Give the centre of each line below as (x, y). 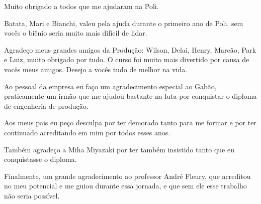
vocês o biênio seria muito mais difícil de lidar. (76, 33)
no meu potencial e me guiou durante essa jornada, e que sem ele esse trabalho (125, 186)
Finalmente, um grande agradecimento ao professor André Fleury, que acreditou (127, 176)
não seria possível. (32, 195)
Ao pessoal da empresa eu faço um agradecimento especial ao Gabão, (110, 86)
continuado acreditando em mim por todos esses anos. (87, 132)
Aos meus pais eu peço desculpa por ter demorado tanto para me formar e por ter (130, 123)
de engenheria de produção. (46, 106)
